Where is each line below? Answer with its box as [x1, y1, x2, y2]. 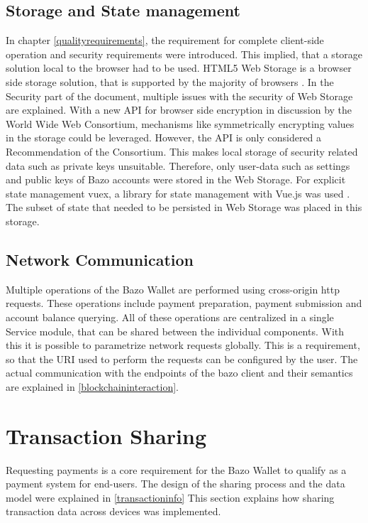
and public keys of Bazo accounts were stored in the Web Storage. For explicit [6, 172, 346, 187]
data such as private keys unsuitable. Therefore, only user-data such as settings [6, 158, 350, 173]
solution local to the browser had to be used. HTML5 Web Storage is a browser [6, 60, 352, 75]
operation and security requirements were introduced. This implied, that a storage [6, 46, 363, 61]
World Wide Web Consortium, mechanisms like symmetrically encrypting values [6, 116, 355, 131]
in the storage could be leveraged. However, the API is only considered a [6, 130, 322, 145]
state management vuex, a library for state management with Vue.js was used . [6, 185, 350, 200]
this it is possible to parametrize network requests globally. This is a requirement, [6, 338, 360, 352]
